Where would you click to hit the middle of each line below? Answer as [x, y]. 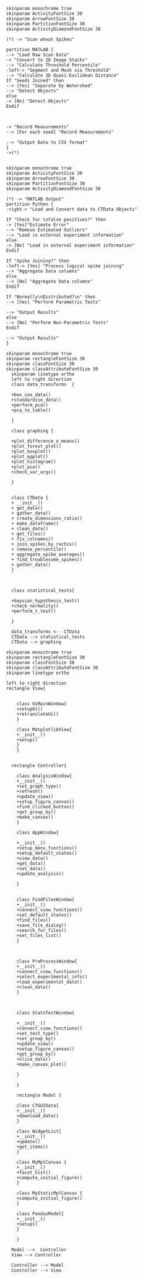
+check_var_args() [34, 472]
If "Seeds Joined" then [35, 81]
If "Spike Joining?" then [38, 261]
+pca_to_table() [31, 410]
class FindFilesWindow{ [46, 899]
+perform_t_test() [34, 611]
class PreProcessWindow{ [47, 961]
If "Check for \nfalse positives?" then [56, 220]
